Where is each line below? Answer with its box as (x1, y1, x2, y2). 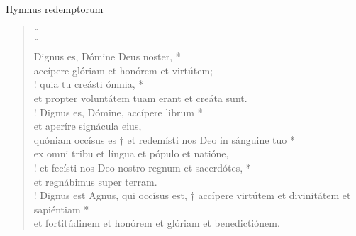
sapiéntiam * (33, 201, 89, 216)
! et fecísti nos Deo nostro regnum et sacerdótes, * (33, 159, 251, 174)
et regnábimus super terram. (33, 174, 157, 189)
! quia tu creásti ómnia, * (33, 77, 144, 91)
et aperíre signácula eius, (33, 118, 142, 133)
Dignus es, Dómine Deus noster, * (33, 49, 181, 64)
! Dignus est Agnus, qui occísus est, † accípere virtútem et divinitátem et (33, 188, 351, 203)
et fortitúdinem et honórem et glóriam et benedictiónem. (33, 215, 280, 230)
